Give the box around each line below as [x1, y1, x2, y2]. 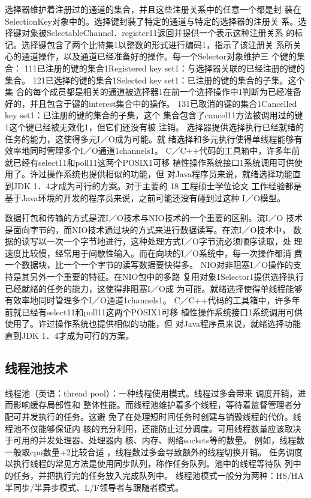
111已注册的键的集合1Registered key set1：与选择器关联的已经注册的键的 [24, 61, 305, 74]
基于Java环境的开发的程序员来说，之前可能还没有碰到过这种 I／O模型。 [5, 191, 286, 204]
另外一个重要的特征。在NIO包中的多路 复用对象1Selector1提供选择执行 [29, 270, 304, 283]
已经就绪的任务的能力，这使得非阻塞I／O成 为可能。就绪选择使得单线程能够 [5, 282, 303, 294]
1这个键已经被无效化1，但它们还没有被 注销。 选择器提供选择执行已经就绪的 [5, 120, 304, 133]
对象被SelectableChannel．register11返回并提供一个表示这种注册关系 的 [21, 26, 295, 39]
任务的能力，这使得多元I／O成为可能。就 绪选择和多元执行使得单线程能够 [5, 132, 294, 145]
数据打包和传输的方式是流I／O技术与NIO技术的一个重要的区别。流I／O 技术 [5, 211, 303, 224]
